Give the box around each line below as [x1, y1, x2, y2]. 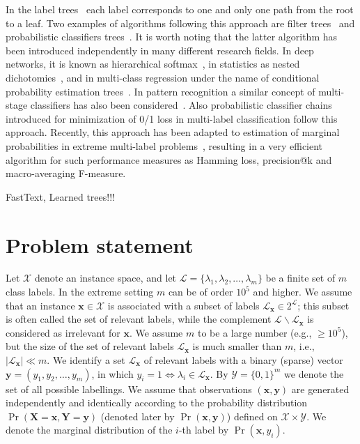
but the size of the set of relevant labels [6, 339, 174, 353]
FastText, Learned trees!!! [6, 189, 115, 204]
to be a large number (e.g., [197, 325, 312, 339]
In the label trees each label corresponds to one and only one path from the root [6, 2, 354, 16]
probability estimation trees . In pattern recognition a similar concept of [6, 84, 315, 98]
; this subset [297, 298, 350, 312]
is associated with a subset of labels [107, 298, 260, 312]
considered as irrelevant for [6, 325, 120, 339]
